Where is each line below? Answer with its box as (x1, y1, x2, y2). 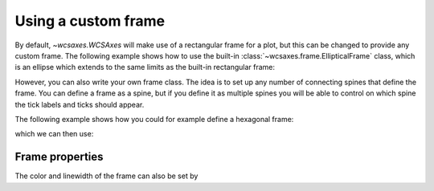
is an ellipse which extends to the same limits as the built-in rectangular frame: (14, 63, 276, 72)
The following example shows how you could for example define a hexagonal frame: (14, 114, 294, 124)
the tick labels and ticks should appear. (14, 100, 145, 109)
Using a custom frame (14, 12, 165, 30)
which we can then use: (14, 129, 94, 139)
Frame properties (14, 150, 104, 164)
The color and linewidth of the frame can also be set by (14, 171, 199, 181)
